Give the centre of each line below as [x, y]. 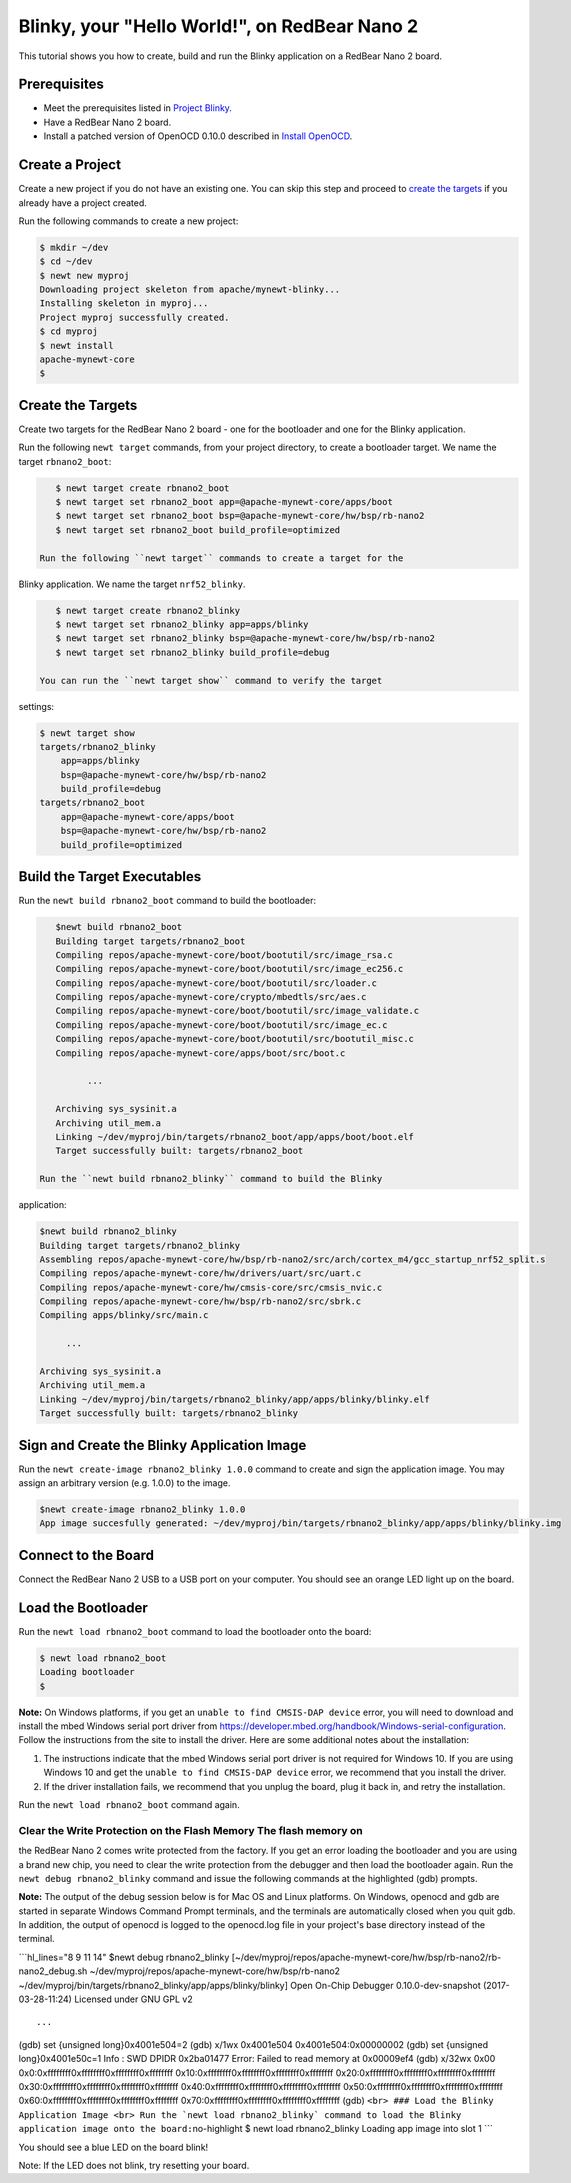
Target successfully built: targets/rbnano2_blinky [169, 1413]
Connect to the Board [86, 1555]
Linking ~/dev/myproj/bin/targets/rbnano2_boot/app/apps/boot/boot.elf [235, 1136]
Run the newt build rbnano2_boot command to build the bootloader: [167, 901]
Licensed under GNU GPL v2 [133, 1999]
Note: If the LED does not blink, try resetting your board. [134, 2165]
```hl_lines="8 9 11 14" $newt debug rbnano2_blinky [124, 1957]
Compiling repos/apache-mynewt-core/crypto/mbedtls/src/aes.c [211, 997]
